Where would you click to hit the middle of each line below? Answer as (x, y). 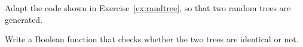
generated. (24, 19)
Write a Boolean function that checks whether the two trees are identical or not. (152, 39)
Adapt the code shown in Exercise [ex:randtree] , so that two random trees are (148, 8)
